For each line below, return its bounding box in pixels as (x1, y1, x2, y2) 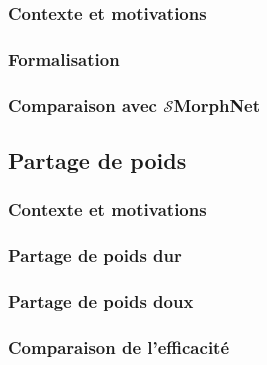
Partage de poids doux (8, 288, 194, 313)
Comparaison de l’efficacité (8, 334, 230, 359)
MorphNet (173, 92, 261, 117)
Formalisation (8, 46, 120, 71)
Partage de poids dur (8, 243, 182, 268)
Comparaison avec (8, 92, 157, 117)
